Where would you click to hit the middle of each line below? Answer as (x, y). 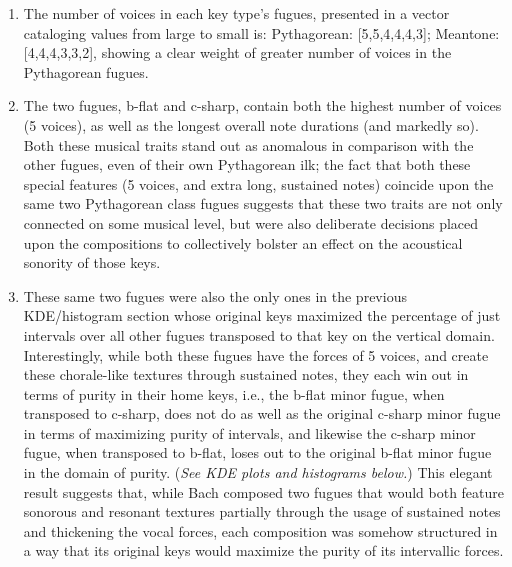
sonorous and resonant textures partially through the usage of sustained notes (262, 511)
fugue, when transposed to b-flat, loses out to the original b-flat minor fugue (257, 452)
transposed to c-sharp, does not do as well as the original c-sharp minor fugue (262, 413)
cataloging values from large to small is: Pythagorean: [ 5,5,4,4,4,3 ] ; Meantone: (261, 32)
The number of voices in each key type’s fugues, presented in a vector (236, 13)
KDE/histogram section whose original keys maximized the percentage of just (262, 315)
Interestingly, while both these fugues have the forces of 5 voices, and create (256, 354)
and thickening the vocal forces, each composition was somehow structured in (260, 530)
